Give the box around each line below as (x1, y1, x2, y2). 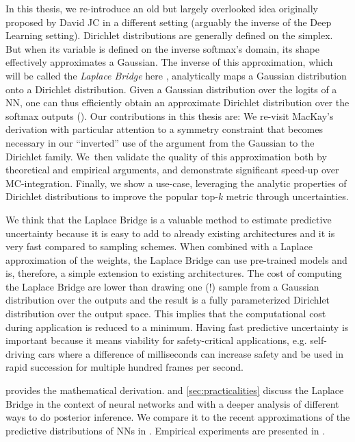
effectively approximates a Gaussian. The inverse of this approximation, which (5, 55, 333, 69)
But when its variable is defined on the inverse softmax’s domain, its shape (5, 41, 319, 56)
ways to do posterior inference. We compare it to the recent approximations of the (5, 410, 350, 424)
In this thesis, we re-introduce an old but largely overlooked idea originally (5, 1, 319, 15)
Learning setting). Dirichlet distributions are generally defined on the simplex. (5, 28, 333, 42)
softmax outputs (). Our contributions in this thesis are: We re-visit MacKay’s (5, 108, 334, 123)
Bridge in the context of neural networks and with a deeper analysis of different (5, 396, 339, 410)
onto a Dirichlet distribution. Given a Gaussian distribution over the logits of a (5, 82, 337, 96)
